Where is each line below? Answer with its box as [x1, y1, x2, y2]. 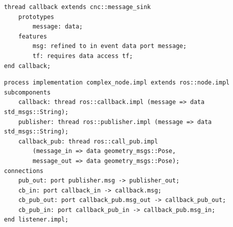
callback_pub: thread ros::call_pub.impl [18, 137, 158, 145]
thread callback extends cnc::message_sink [4, 3, 151, 10]
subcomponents [4, 88, 51, 96]
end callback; [4, 62, 51, 69]
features [18, 32, 47, 40]
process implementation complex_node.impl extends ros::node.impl [4, 79, 230, 86]
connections [4, 167, 43, 174]
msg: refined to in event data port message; [32, 42, 187, 50]
